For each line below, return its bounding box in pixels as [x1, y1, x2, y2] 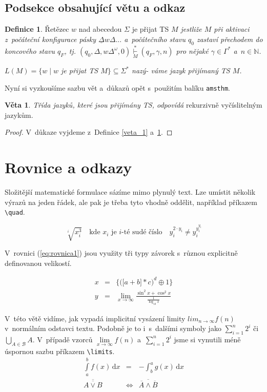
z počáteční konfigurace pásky [5, 33, 96, 44]
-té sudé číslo [121, 229, 162, 236]
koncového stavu [5, 45, 55, 56]
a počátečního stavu [124, 33, 186, 44]
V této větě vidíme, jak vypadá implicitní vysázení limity [5, 313, 186, 323]
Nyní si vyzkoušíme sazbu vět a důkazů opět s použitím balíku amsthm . [5, 82, 230, 93]
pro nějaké [176, 45, 209, 56]
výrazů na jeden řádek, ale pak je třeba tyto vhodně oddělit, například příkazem [5, 196, 257, 207]
